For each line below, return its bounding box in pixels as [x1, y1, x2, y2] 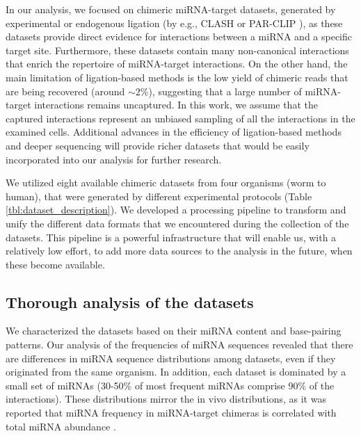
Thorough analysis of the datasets [6, 291, 254, 312]
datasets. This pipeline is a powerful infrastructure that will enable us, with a [6, 229, 337, 244]
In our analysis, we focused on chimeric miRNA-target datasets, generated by [6, 2, 336, 16]
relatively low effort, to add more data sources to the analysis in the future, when [6, 243, 353, 258]
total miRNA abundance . [6, 419, 116, 433]
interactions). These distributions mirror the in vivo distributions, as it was [6, 391, 326, 406]
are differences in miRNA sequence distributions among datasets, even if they [6, 350, 336, 365]
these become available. [6, 257, 105, 271]
